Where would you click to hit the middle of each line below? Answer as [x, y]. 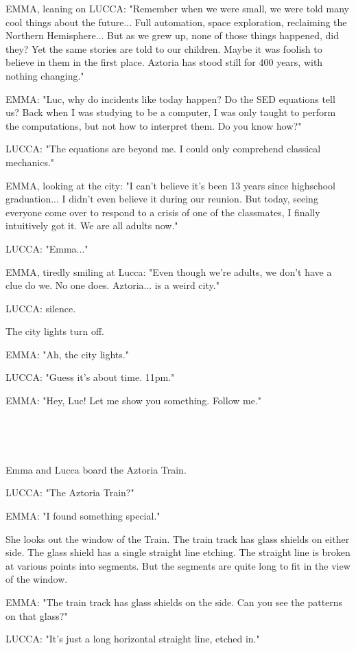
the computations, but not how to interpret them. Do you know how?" [154, 125]
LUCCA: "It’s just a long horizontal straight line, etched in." [133, 639]
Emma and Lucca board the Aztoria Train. [96, 469]
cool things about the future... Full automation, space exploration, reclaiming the [176, 22]
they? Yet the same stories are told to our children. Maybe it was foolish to [164, 48]
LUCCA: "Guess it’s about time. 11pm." [90, 377]
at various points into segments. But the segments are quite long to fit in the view [178, 565]
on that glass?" [37, 615]
